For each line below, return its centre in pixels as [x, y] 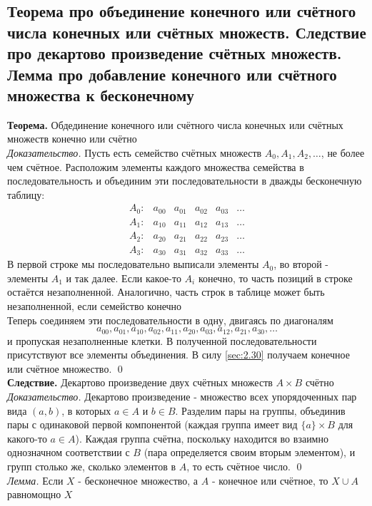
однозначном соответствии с [69, 452]
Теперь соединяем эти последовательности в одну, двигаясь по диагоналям [170, 320]
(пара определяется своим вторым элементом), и [250, 452]
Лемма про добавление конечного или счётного [172, 74]
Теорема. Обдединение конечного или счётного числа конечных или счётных [175, 124]
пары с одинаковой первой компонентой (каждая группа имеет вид [152, 424]
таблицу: [26, 194]
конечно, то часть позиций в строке [275, 278]
